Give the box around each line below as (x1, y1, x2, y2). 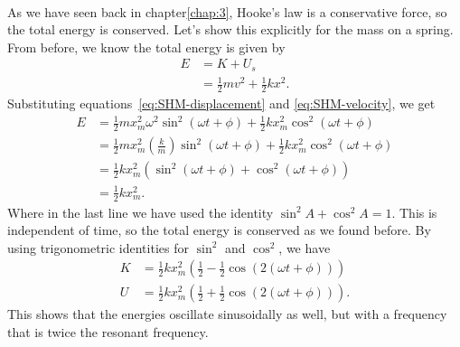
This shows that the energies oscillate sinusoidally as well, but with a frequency (7, 305, 447, 324)
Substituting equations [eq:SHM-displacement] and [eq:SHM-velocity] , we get (7, 94, 436, 113)
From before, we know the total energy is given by (7, 37, 286, 56)
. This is (391, 202, 437, 221)
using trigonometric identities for (7, 238, 189, 257)
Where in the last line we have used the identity (7, 202, 274, 221)
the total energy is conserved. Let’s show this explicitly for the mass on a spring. (7, 20, 454, 39)
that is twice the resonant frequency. (7, 323, 209, 342)
